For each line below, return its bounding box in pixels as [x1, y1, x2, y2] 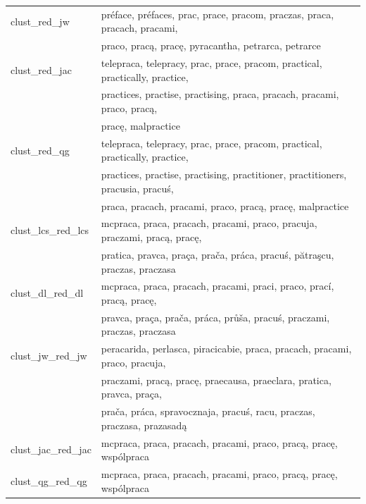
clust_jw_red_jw [11, 348, 87, 363]
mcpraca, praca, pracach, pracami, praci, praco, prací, [101, 278, 334, 293]
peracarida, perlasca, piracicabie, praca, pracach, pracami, [101, 341, 352, 356]
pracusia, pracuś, [101, 180, 174, 195]
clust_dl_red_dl [11, 285, 84, 300]
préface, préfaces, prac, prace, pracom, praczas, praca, [101, 6, 334, 21]
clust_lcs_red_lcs [11, 223, 89, 238]
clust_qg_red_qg [11, 473, 87, 488]
